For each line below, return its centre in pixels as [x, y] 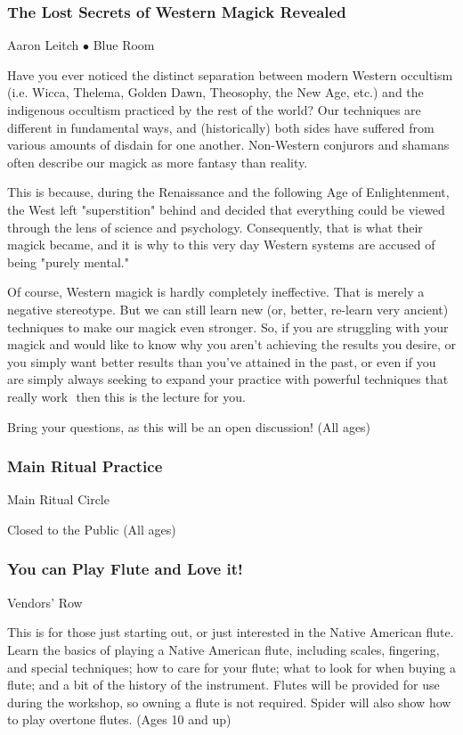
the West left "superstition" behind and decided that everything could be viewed [226, 209]
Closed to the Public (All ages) [92, 529]
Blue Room [124, 45]
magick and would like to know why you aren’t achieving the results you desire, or [231, 344]
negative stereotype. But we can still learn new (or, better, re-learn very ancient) [228, 309]
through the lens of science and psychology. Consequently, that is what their [215, 227]
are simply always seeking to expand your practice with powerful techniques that [228, 379]
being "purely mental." [68, 261]
